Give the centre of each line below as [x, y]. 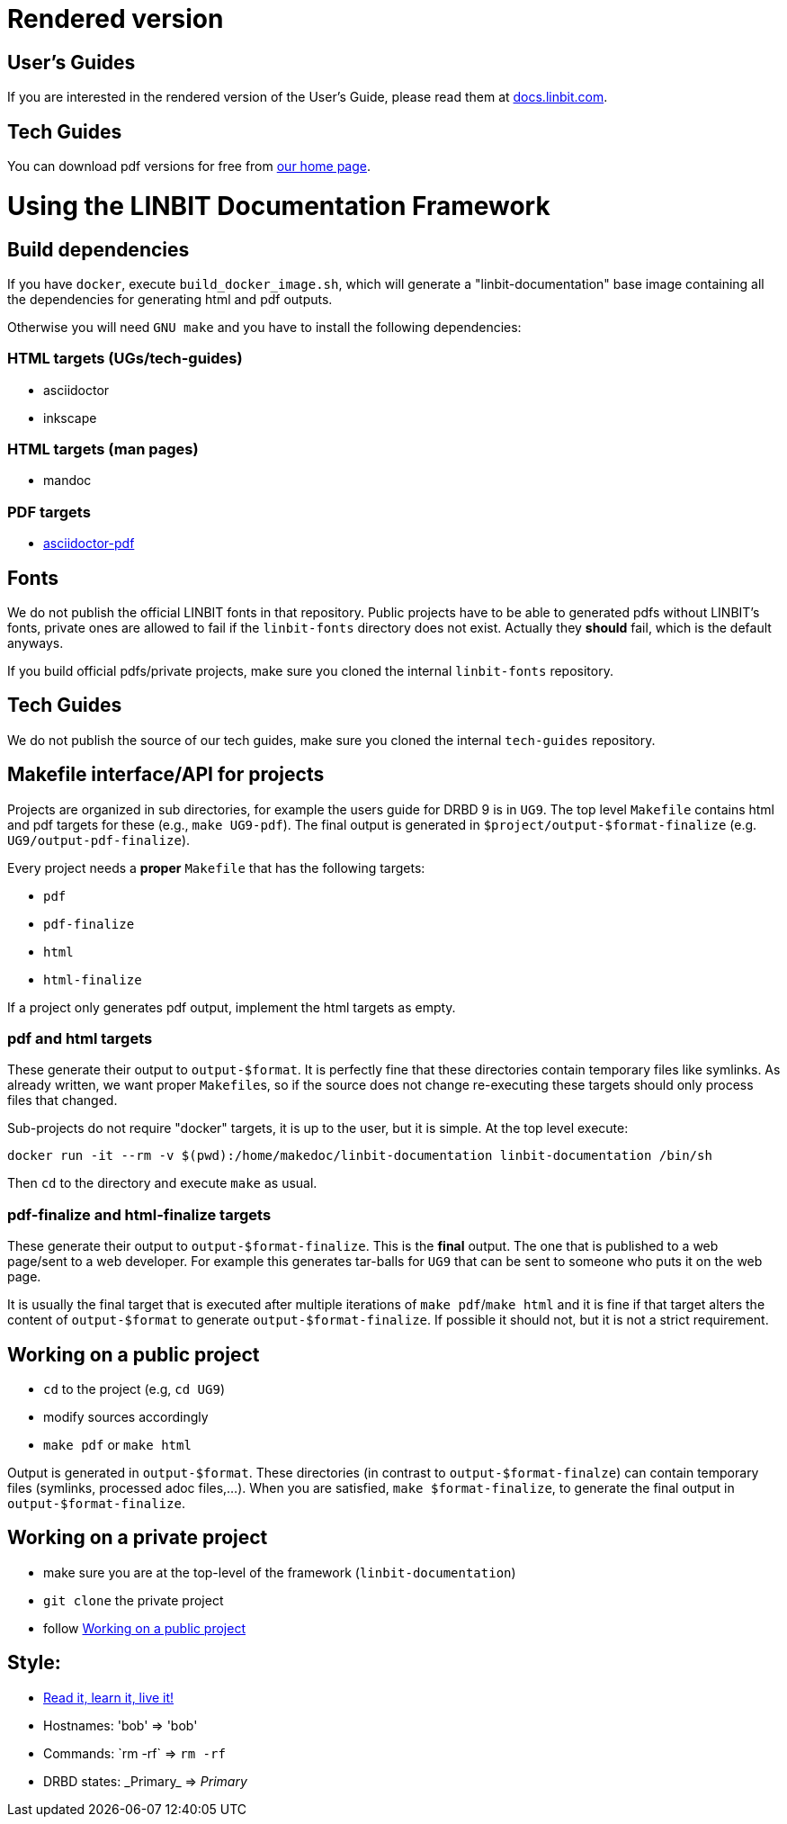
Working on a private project [138, 1538]
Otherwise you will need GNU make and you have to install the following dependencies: [264, 327]
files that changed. [63, 1101]
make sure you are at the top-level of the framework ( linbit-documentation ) [280, 1572]
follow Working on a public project [144, 1628]
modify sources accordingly [126, 1417]
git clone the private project [134, 1600]
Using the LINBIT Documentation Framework [279, 206]
